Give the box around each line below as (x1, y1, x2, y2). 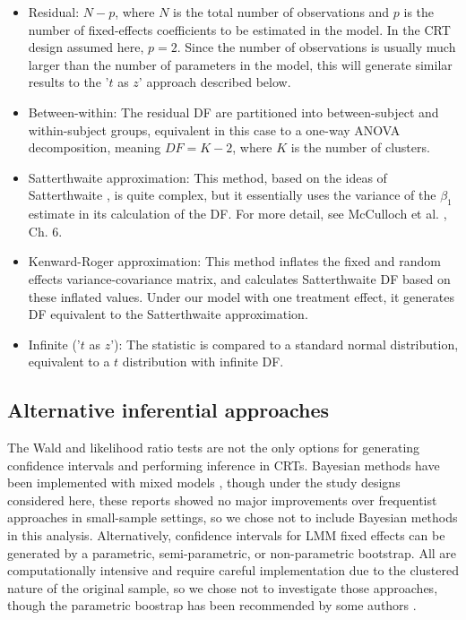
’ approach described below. (138, 73, 291, 91)
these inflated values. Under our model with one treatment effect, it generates (28, 287, 454, 306)
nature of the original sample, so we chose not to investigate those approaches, (7, 578, 438, 597)
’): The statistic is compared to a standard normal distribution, (110, 334, 459, 353)
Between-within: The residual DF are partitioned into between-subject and (28, 102, 439, 121)
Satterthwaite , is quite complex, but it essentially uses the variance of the (28, 185, 436, 204)
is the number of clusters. (290, 138, 430, 157)
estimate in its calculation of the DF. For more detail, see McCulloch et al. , (28, 204, 447, 223)
